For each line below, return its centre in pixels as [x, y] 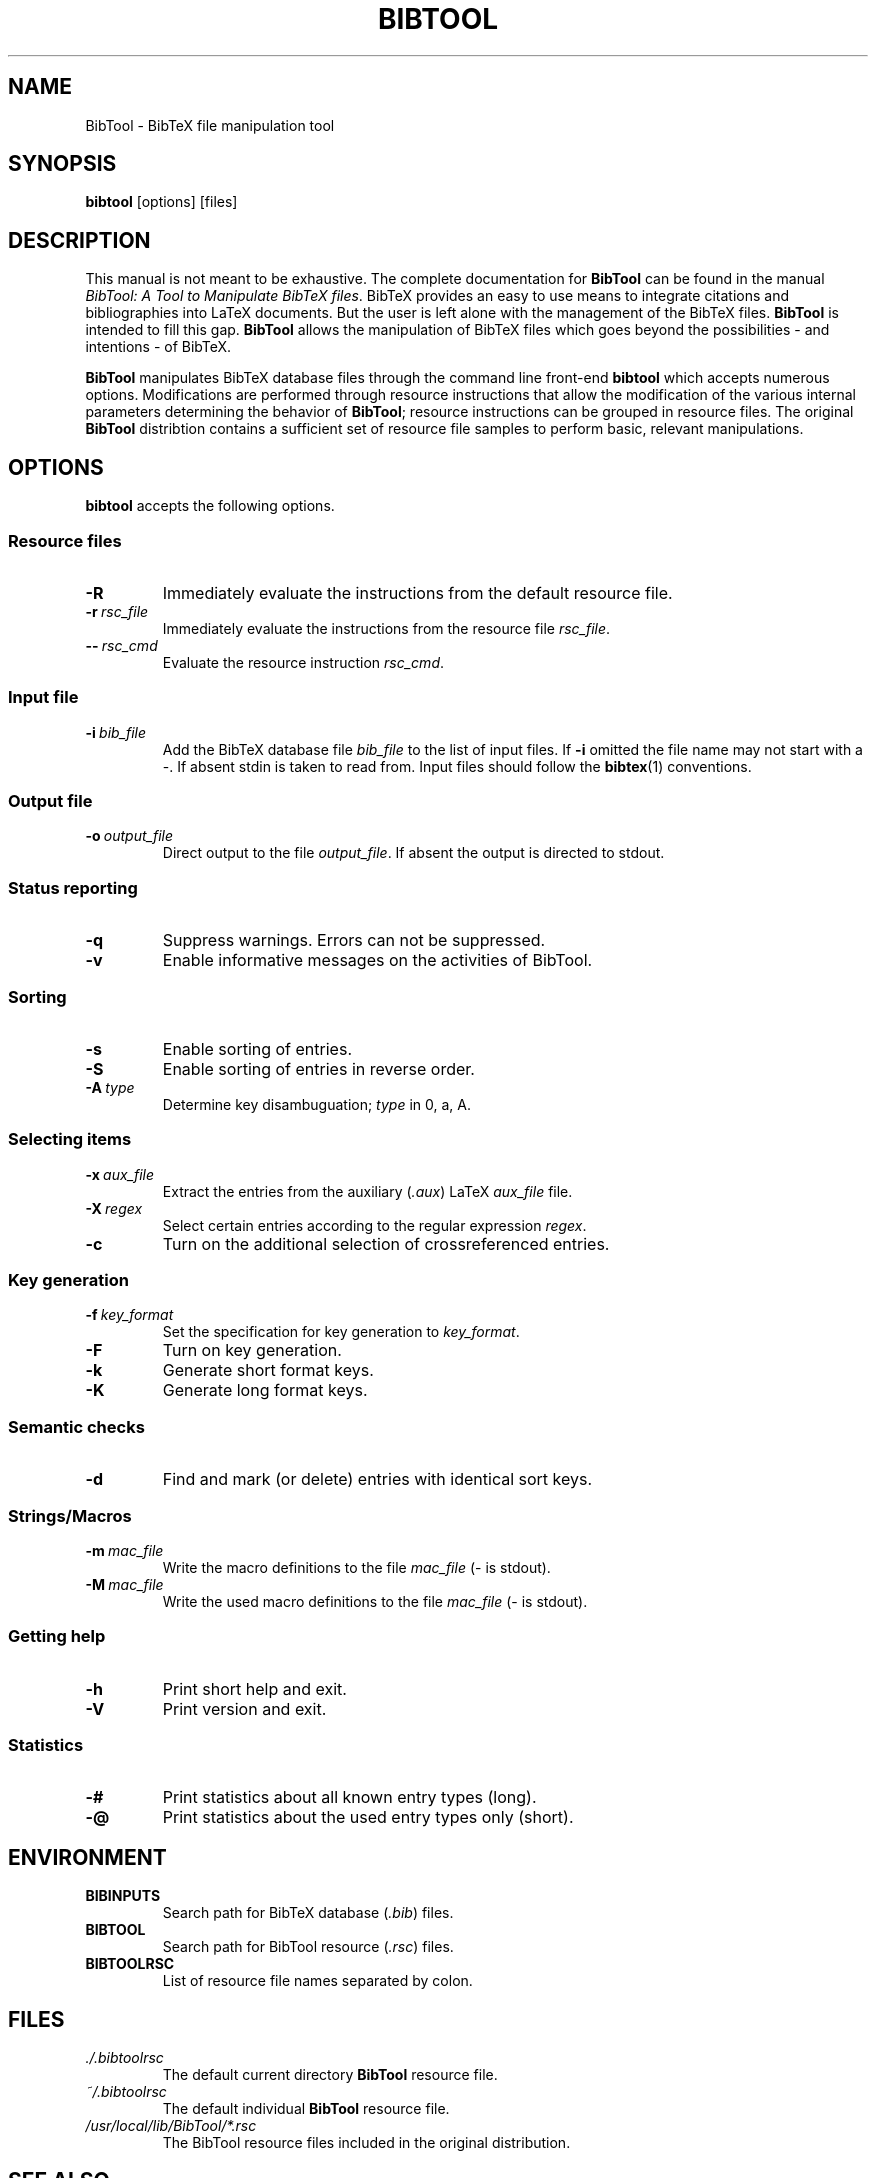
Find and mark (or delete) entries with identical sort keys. [377, 1479]
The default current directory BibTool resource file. [330, 2075]
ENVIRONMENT [87, 1857]
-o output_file [129, 836]
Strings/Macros [70, 1515]
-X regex [114, 1208]
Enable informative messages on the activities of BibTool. [377, 960]
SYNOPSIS [62, 164]
